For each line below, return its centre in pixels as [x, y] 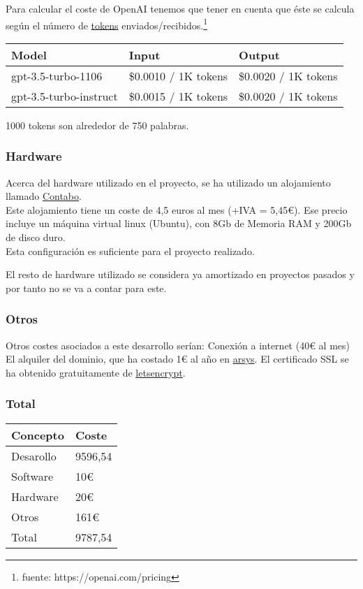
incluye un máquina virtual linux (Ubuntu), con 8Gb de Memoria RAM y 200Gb [179, 223]
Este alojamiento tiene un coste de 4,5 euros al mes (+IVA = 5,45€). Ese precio [177, 209]
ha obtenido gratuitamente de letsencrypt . [96, 372]
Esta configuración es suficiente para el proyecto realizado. [130, 250]
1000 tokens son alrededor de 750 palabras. [97, 125]
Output [259, 54]
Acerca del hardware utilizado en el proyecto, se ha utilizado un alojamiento [168, 182]
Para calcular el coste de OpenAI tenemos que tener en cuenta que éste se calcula [180, 8]
